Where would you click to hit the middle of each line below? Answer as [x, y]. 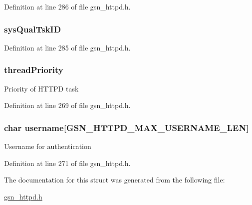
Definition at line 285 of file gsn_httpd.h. [67, 47]
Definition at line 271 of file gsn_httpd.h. [67, 163]
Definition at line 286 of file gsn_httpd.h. [67, 6]
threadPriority [34, 70]
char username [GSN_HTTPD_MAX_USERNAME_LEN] [126, 127]
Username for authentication [48, 146]
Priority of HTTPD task [41, 88]
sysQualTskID [33, 29]
